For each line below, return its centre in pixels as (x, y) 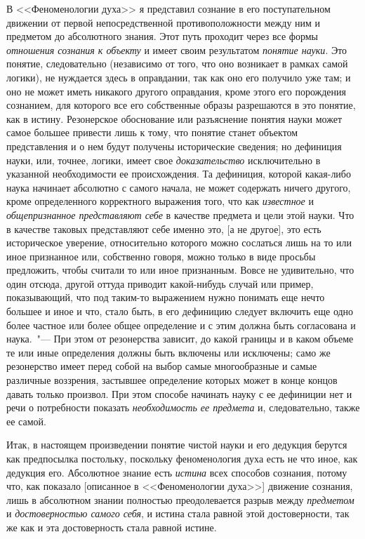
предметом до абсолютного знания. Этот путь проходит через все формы (162, 36)
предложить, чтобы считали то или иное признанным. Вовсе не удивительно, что (180, 270)
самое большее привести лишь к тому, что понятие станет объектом (152, 132)
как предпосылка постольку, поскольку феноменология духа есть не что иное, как (182, 458)
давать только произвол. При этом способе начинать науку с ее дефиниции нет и (179, 393)
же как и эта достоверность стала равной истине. (112, 527)
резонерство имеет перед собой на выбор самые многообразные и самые (162, 366)
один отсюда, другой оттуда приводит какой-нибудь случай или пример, (160, 283)
